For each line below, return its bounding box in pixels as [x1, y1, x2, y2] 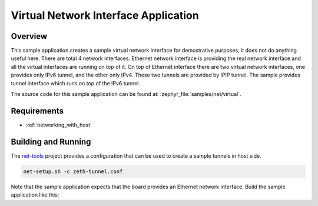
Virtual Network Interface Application [11, 9, 200, 22]
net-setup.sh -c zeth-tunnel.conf [23, 168, 123, 175]
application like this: [11, 191, 59, 198]
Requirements [11, 106, 64, 116]
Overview [11, 31, 48, 41]
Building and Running [11, 137, 91, 147]
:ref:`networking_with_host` [25, 121, 92, 128]
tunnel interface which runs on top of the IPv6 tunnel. [11, 79, 141, 87]
